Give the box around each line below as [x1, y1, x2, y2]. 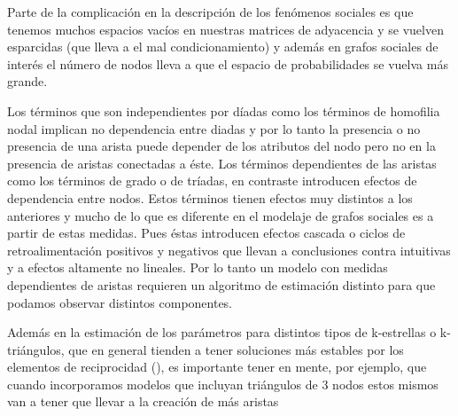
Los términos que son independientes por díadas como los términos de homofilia [7, 101, 440, 120]
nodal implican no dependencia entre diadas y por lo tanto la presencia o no [7, 119, 421, 137]
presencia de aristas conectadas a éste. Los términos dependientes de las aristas [7, 153, 437, 172]
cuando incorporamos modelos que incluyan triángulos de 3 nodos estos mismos [7, 374, 439, 393]
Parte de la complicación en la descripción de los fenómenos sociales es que [7, 3, 414, 20]
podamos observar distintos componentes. [7, 293, 233, 311]
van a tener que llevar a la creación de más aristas [7, 392, 279, 411]
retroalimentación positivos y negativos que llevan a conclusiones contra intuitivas [7, 240, 451, 259]
